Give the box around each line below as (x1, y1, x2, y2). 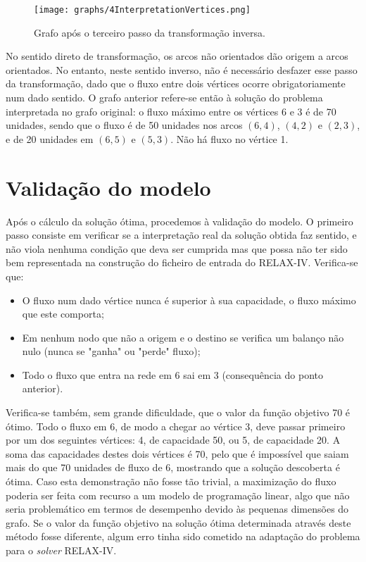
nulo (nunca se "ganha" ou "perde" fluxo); (22, 344, 201, 358)
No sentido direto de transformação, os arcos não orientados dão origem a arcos (6, 49, 348, 63)
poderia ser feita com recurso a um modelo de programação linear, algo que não (6, 487, 350, 502)
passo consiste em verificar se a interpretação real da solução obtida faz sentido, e (6, 227, 357, 242)
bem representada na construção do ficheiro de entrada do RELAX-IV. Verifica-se (6, 255, 358, 270)
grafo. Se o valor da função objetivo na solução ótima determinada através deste (6, 515, 351, 530)
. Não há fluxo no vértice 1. (170, 131, 289, 146)
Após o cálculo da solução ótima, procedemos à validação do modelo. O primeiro (6, 213, 353, 228)
